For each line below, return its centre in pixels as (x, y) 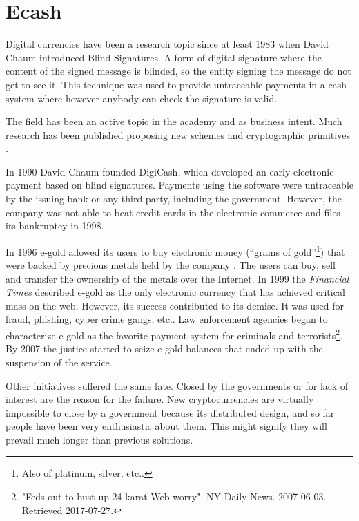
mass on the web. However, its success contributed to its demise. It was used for (175, 305)
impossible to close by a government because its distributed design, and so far (170, 412)
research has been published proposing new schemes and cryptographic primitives (178, 134)
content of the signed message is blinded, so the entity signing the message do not (178, 71)
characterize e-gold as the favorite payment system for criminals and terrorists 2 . (174, 334)
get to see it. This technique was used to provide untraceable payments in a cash (176, 84)
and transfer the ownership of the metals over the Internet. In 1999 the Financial (177, 278)
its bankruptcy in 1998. (55, 226)
